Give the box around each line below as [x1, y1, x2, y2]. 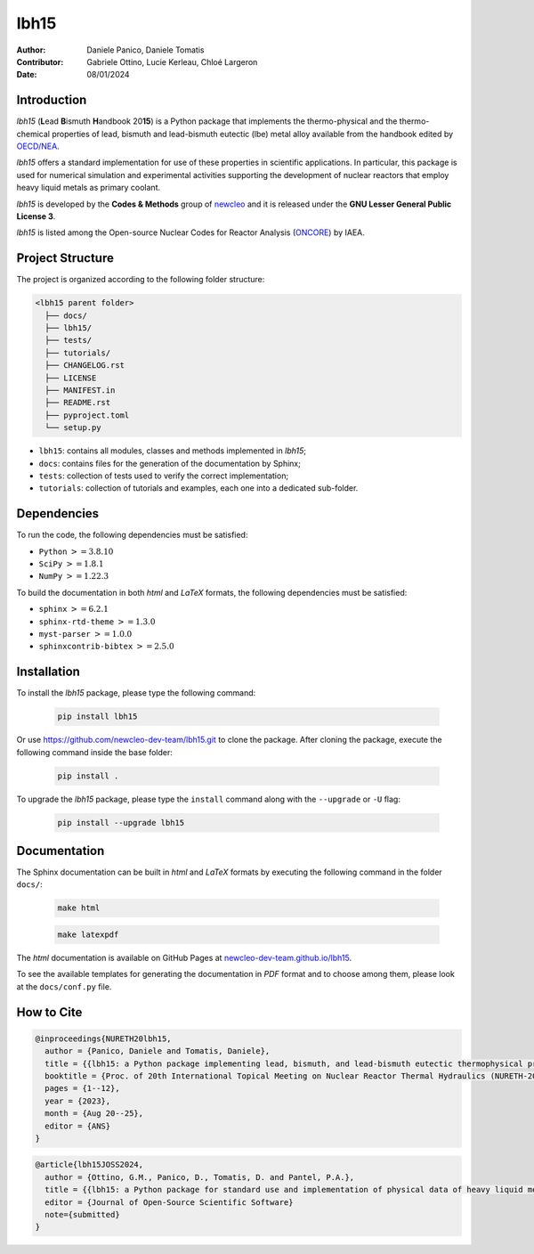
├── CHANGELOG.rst [44, 361, 125, 370]
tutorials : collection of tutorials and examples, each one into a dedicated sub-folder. [38, 483, 359, 493]
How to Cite [16, 1005, 83, 1020]
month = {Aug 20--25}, [44, 1109, 144, 1119]
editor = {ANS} [44, 1120, 111, 1131]
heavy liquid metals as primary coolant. [16, 183, 160, 193]
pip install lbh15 [57, 712, 138, 721]
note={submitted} [44, 1209, 120, 1220]
